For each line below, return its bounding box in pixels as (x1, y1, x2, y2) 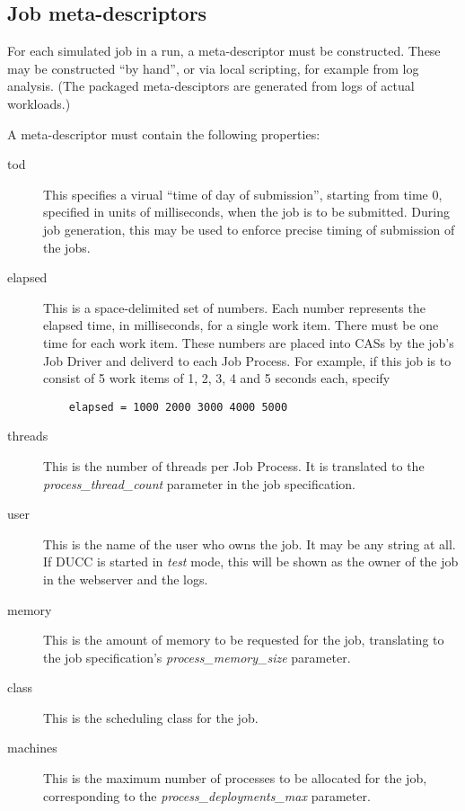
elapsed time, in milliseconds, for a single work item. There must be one (43, 316, 439, 334)
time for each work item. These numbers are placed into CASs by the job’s (43, 333, 454, 352)
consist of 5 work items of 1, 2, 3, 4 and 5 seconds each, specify (43, 369, 390, 388)
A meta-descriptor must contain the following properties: (7, 124, 320, 143)
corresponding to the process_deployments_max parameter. (43, 786, 371, 805)
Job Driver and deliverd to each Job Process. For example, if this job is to (43, 351, 452, 370)
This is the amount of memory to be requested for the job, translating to (43, 630, 444, 649)
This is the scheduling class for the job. (43, 708, 259, 726)
